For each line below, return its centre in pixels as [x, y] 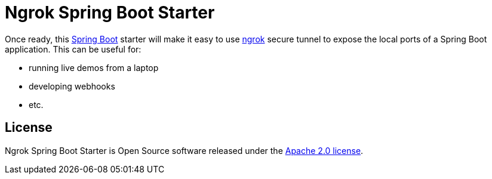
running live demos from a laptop [94, 67]
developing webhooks [72, 86]
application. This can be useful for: [73, 49]
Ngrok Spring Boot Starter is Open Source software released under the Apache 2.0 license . [184, 150]
